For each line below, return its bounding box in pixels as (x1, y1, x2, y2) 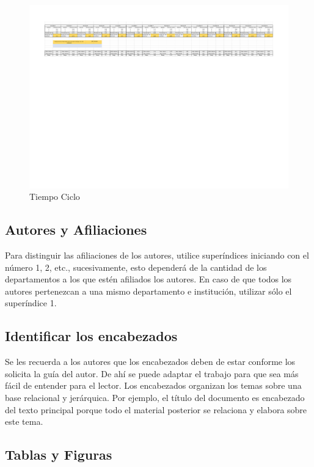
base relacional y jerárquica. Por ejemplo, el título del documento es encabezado (5, 391, 305, 403)
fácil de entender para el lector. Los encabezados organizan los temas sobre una (5, 379, 302, 392)
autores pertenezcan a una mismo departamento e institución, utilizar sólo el (5, 284, 292, 297)
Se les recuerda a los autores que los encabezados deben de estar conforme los (5, 355, 296, 368)
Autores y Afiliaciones (5, 220, 147, 239)
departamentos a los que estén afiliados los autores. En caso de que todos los (5, 273, 292, 285)
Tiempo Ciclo (29, 190, 80, 203)
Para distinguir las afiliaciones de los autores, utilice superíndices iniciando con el (5, 249, 309, 262)
